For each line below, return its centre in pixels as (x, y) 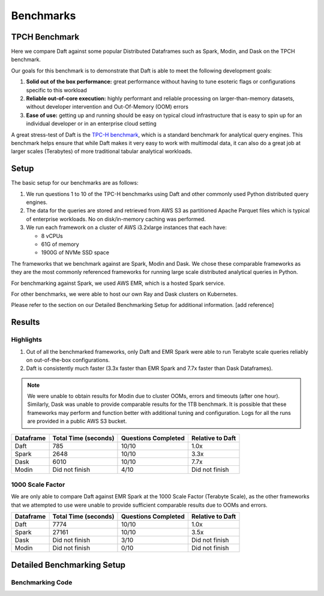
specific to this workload (56, 90)
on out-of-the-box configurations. (68, 360)
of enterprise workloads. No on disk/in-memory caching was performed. (116, 219)
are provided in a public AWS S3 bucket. (77, 421)
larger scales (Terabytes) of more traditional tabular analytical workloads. (102, 151)
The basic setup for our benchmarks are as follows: (75, 183)
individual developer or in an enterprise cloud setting (91, 124)
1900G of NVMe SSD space (75, 252)
